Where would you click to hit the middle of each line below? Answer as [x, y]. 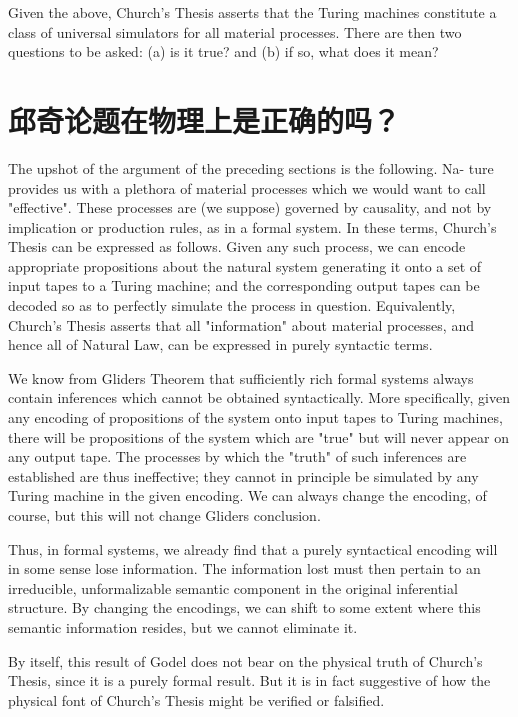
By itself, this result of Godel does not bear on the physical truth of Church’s [245, 660]
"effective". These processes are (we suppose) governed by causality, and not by [250, 207]
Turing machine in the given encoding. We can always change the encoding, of [247, 495]
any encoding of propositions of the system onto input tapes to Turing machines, [255, 417]
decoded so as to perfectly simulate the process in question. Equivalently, [232, 305]
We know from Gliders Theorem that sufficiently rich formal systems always [241, 377]
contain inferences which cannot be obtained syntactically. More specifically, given [259, 397]
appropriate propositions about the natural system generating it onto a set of [245, 265]
